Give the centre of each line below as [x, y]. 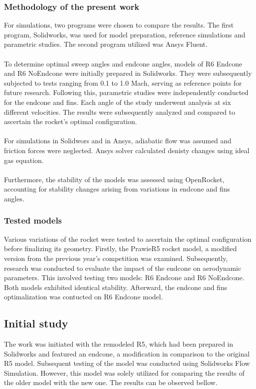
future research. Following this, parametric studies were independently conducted [126, 92]
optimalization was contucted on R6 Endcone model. [83, 297]
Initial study [36, 323]
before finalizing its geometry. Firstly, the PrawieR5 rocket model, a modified [121, 248]
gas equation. [24, 160]
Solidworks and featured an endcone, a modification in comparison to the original [127, 353]
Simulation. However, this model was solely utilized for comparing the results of [124, 373]
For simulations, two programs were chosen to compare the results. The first [119, 25]
